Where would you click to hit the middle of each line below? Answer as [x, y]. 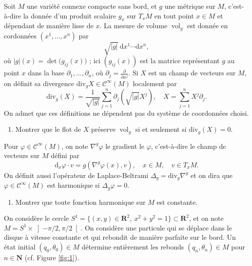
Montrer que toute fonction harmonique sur [80, 202]
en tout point [174, 15]
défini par [65, 155]
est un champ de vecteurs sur [192, 73]
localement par [155, 83]
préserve [103, 129]
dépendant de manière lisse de [49, 26]
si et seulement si [161, 129]
